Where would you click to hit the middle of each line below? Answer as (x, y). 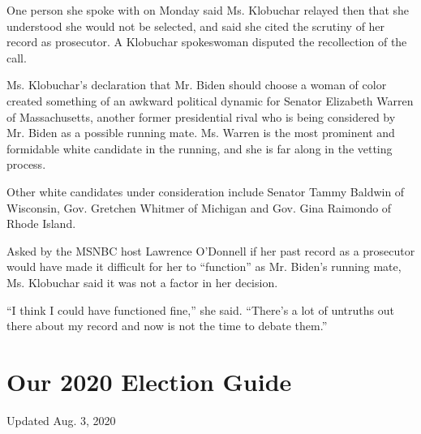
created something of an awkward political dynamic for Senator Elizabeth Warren (210, 100)
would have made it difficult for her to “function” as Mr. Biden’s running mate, (204, 266)
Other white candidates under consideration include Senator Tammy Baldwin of (206, 191)
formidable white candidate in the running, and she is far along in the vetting (200, 148)
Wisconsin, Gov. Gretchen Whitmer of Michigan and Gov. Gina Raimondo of (199, 207)
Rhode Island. (41, 223)
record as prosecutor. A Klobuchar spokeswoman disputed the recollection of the (207, 42)
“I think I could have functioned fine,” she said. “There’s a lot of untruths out (200, 309)
